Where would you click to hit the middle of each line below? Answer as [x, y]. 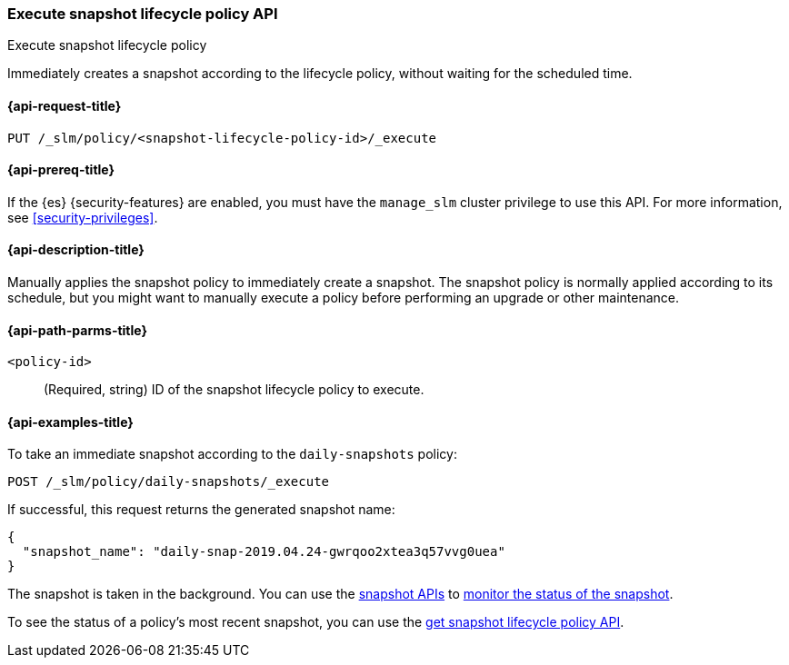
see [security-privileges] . [83, 217]
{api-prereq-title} [61, 170]
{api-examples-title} [70, 422]
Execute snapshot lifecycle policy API [143, 14]
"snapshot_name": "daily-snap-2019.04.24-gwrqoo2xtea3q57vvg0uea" [264, 552]
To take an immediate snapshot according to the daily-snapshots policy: [232, 454]
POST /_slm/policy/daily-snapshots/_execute [169, 482]
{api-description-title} [76, 250]
